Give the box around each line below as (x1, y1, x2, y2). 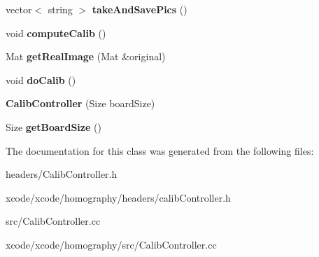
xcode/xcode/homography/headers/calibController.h (6, 190, 231, 204)
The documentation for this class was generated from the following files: (6, 143, 314, 158)
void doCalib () (6, 72, 76, 87)
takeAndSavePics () (92, 2, 187, 16)
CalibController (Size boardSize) (6, 96, 155, 111)
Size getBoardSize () (6, 119, 101, 134)
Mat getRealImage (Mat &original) (6, 49, 166, 64)
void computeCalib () (6, 25, 106, 40)
